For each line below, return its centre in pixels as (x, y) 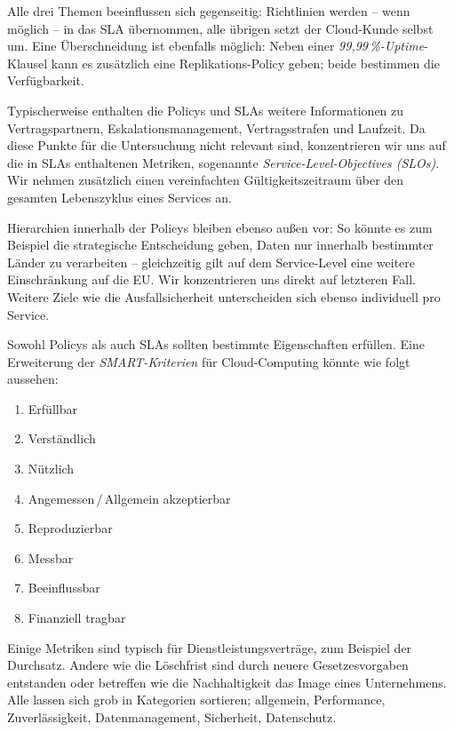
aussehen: (33, 379)
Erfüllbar (52, 408)
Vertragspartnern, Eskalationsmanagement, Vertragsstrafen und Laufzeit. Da (216, 127)
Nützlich (51, 469)
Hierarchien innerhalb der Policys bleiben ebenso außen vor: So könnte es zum (220, 227)
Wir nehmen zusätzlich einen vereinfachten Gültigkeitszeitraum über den (206, 180)
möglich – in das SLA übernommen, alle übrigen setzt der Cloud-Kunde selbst (220, 28)
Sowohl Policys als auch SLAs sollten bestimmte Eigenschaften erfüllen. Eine (216, 344)
